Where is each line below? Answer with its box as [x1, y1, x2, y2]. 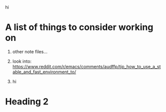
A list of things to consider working [5, 22, 154, 33]
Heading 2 [5, 96, 49, 108]
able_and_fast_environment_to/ [12, 69, 76, 75]
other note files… [12, 48, 48, 54]
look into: [12, 58, 32, 64]
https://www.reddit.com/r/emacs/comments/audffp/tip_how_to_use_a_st [12, 63, 161, 69]
